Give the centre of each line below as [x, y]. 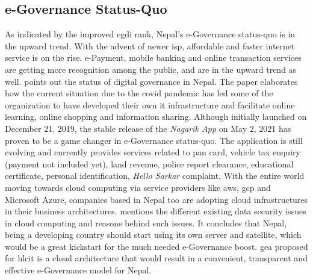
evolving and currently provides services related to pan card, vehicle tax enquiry [153, 152]
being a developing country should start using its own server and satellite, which [153, 235]
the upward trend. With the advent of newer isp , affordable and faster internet [150, 45]
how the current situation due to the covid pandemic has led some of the [139, 93]
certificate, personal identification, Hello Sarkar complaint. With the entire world [155, 176]
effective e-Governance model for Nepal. [78, 270]
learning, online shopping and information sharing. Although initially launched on [156, 117]
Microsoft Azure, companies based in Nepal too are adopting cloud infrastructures [156, 199]
